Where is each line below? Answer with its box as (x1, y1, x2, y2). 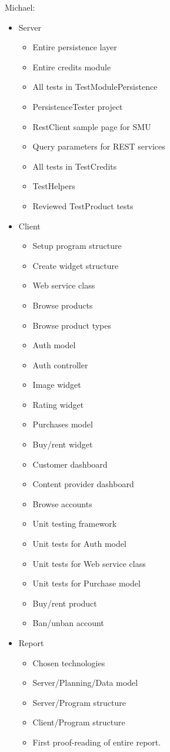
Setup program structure (32, 239, 122, 252)
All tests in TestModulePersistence (32, 80, 158, 93)
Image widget (32, 378, 81, 391)
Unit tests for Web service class (32, 557, 146, 569)
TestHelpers (32, 180, 75, 192)
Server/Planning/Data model (32, 676, 138, 689)
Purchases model (32, 418, 93, 430)
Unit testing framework (32, 517, 117, 530)
